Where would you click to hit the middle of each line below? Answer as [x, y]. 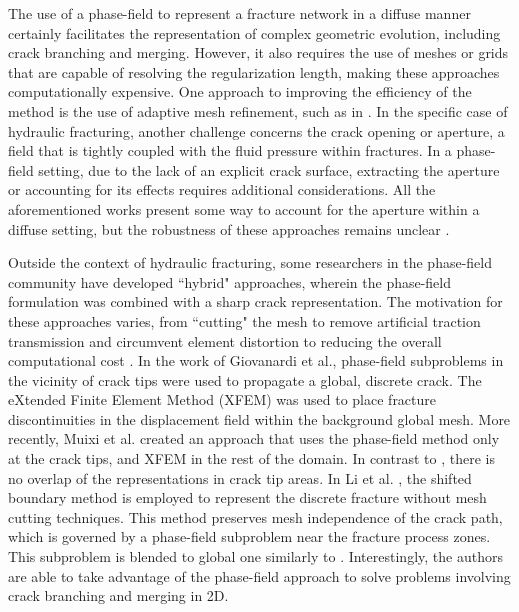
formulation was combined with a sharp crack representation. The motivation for [255, 301]
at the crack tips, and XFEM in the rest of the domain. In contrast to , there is [251, 458]
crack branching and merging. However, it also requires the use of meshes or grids [258, 52]
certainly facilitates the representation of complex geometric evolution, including [254, 32]
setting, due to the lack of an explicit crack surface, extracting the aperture [269, 169]
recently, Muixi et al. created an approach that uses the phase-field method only [254, 438]
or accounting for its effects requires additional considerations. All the [222, 189]
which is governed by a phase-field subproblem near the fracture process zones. [249, 536]
